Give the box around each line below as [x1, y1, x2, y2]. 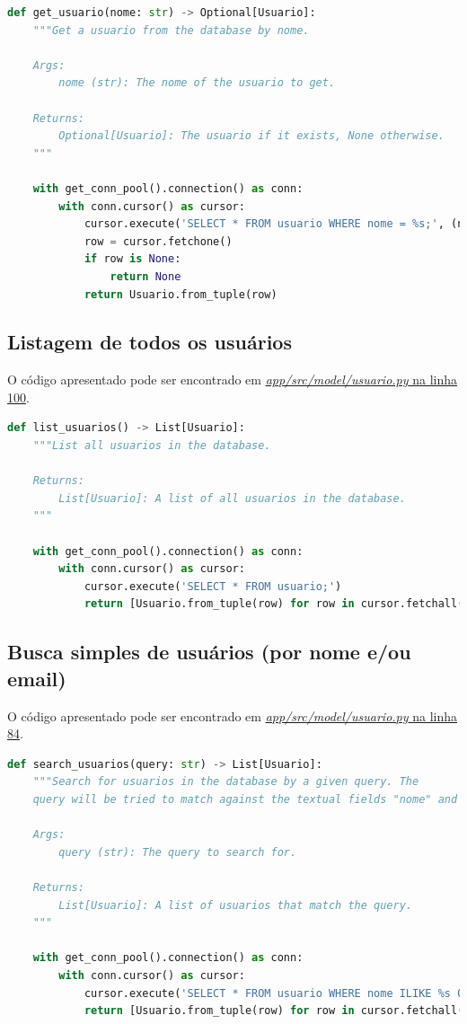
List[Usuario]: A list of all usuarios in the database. [58, 491, 406, 505]
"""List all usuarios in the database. [32, 439, 271, 453]
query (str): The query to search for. [58, 845, 297, 859]
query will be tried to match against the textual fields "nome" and [32, 792, 458, 806]
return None [110, 269, 181, 283]
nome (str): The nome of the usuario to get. [58, 76, 336, 90]
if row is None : [84, 252, 181, 266]
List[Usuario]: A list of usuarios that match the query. [58, 898, 413, 912]
